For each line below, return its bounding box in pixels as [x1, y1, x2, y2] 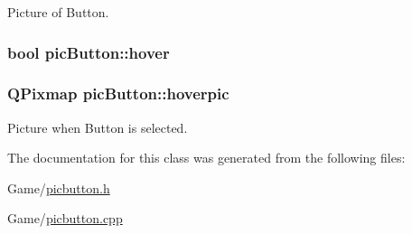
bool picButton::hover [7, 41, 170, 63]
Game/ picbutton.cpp [7, 209, 123, 228]
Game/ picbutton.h [7, 178, 110, 197]
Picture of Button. [7, 3, 109, 21]
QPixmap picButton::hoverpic [7, 82, 229, 105]
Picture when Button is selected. [7, 117, 188, 136]
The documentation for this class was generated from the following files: [7, 148, 406, 167]
